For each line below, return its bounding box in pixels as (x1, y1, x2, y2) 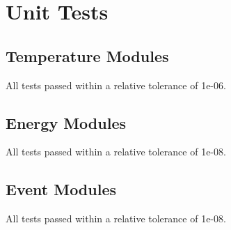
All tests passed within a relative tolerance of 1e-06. (6, 77, 226, 92)
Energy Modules (6, 112, 126, 133)
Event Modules (6, 178, 117, 200)
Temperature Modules (6, 45, 169, 66)
